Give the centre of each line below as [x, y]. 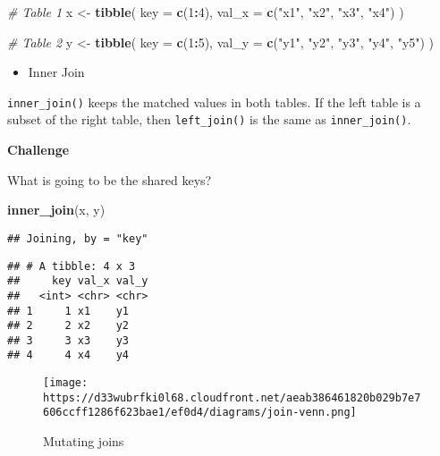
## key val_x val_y [78, 281]
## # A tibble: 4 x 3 [72, 266]
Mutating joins [84, 441]
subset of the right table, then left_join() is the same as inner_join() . [209, 119]
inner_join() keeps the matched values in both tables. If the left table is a [214, 101]
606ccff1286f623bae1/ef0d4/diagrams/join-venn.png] [200, 413]
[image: [66, 383]
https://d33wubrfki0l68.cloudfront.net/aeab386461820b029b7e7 [232, 397]
